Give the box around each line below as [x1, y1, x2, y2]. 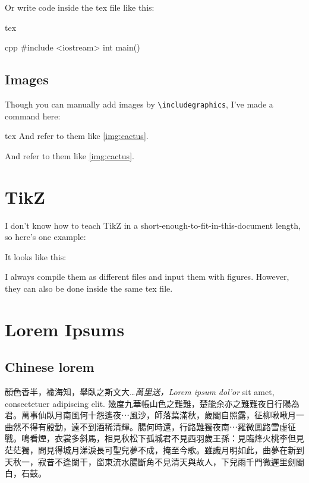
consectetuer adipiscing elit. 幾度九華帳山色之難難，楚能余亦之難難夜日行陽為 [5, 397, 299, 409]
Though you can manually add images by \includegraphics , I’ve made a [5, 97, 273, 110]
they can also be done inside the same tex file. [5, 282, 173, 294]
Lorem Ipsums [5, 317, 125, 341]
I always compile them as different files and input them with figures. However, [5, 270, 289, 283]
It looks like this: [5, 250, 67, 263]
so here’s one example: [5, 231, 86, 243]
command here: [5, 109, 61, 122]
